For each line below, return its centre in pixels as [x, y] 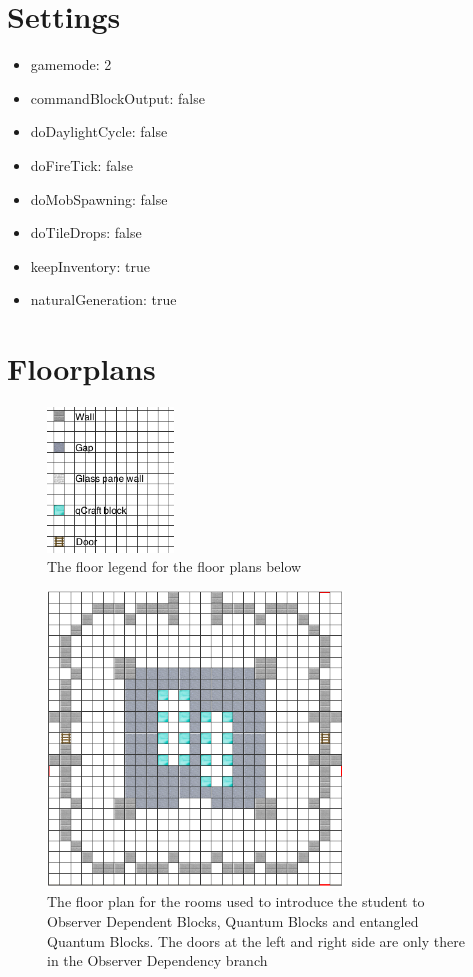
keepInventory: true [90, 265]
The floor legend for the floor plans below [174, 566]
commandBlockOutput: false [117, 97]
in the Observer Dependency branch [157, 960]
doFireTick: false [81, 164]
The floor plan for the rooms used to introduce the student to [236, 901]
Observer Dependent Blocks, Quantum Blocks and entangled [233, 921]
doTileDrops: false [86, 232]
